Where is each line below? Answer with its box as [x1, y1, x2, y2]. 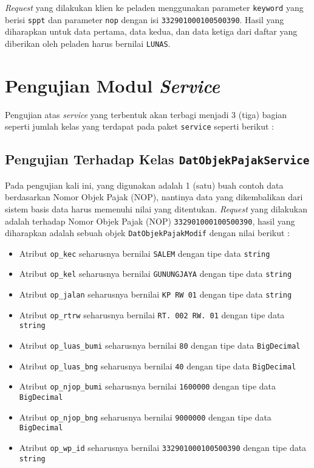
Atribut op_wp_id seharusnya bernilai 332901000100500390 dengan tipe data [19, 441, 307, 454]
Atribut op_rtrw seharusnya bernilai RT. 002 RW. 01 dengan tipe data [19, 308, 285, 321]
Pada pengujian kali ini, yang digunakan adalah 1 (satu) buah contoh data [5, 178, 284, 191]
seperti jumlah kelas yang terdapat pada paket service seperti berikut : [5, 120, 274, 133]
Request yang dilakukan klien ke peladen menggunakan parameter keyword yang [5, 1, 304, 13]
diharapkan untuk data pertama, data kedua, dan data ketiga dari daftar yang [5, 25, 298, 38]
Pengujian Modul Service [5, 72, 220, 98]
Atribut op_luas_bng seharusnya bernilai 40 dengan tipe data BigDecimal [19, 359, 296, 372]
